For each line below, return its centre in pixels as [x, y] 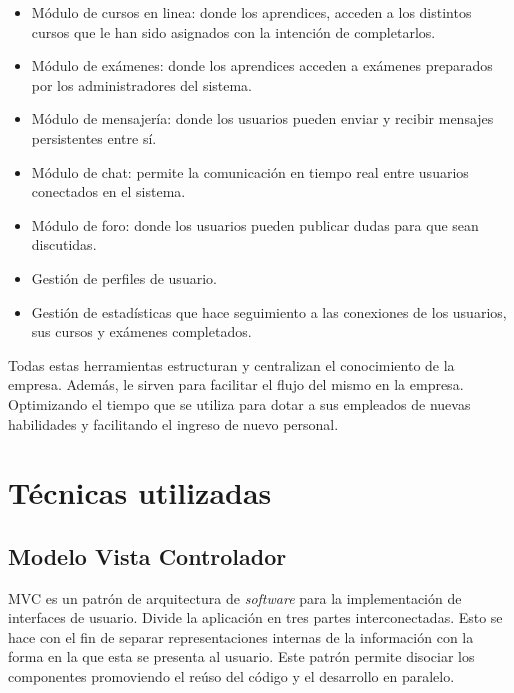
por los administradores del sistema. [142, 84]
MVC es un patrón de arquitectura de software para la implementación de [235, 597]
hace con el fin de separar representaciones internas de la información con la [241, 636]
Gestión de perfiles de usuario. [124, 277]
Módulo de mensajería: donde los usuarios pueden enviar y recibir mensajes [262, 118]
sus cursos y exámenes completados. [141, 331]
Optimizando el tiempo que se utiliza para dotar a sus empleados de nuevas [239, 403]
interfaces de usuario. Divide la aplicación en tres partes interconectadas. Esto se [255, 617]
